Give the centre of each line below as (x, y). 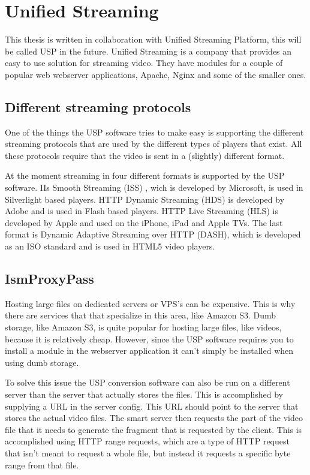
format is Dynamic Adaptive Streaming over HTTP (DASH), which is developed (153, 234)
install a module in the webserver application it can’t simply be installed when (149, 351)
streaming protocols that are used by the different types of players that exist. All (154, 144)
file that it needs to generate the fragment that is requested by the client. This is (154, 429)
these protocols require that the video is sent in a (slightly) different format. (145, 155)
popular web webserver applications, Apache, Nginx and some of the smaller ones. (156, 74)
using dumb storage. (42, 362)
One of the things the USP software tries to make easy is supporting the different (154, 132)
